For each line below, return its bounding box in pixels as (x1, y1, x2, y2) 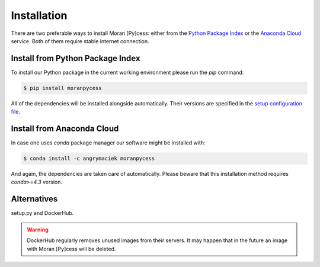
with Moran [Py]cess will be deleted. (27, 245, 116, 252)
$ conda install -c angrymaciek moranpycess (23, 155, 155, 162)
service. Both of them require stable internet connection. (11, 37, 149, 44)
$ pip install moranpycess (23, 85, 102, 91)
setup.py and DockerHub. (11, 210, 74, 217)
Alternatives (11, 194, 58, 204)
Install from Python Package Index (11, 53, 140, 63)
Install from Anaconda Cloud (11, 124, 119, 134)
